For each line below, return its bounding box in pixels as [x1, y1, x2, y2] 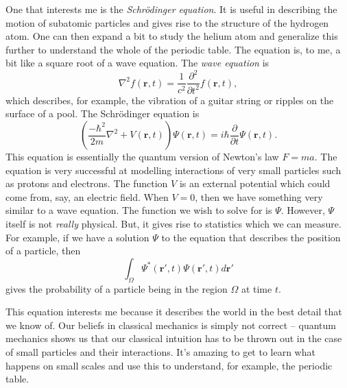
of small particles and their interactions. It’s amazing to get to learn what [5, 344, 315, 359]
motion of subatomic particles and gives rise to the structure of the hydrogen [5, 15, 329, 29]
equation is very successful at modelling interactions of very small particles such [5, 162, 342, 177]
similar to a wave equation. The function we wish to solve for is [5, 203, 272, 217]
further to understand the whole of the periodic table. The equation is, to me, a [5, 42, 341, 56]
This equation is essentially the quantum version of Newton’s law [5, 149, 279, 164]
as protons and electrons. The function [5, 176, 168, 191]
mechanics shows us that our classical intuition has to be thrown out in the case [5, 331, 342, 345]
